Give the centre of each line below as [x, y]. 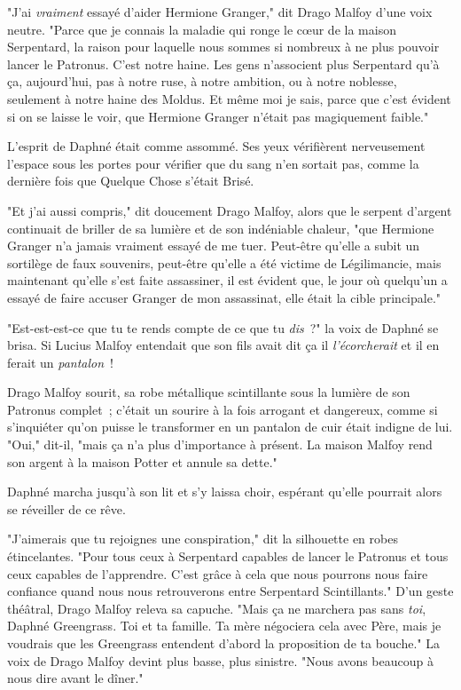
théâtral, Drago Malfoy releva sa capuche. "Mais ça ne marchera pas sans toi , [217, 608]
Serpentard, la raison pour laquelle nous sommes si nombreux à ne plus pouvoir [223, 47]
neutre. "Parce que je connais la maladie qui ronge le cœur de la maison [202, 29]
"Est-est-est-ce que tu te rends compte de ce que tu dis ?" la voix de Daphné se [223, 327]
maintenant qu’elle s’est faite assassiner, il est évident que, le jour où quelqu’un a [227, 280]
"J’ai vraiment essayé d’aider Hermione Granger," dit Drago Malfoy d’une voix [220, 12]
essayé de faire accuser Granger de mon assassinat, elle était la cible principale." [224, 297]
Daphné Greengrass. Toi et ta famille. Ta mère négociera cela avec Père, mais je [224, 626]
